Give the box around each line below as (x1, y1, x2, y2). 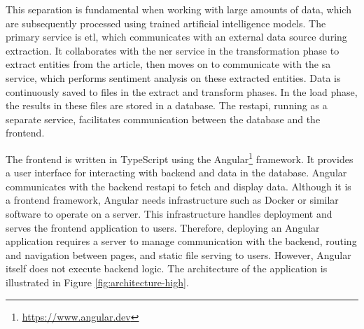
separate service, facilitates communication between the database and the (6, 111, 321, 126)
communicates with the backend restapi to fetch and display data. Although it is (6, 178, 351, 193)
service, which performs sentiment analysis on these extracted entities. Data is (6, 70, 341, 85)
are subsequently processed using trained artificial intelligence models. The (6, 15, 326, 30)
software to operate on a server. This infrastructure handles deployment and (6, 206, 332, 220)
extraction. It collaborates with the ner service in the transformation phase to (6, 43, 339, 57)
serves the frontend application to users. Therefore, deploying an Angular (6, 220, 320, 234)
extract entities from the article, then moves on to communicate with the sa (6, 57, 331, 71)
